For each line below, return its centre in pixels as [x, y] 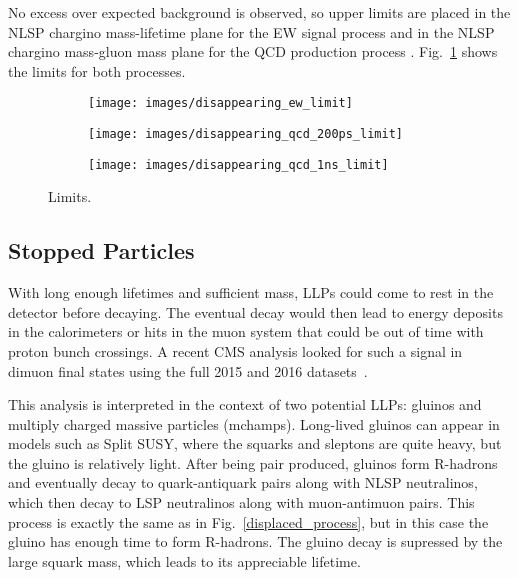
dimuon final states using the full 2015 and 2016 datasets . [188, 370]
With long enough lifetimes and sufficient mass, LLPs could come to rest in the [251, 292]
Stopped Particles [101, 250]
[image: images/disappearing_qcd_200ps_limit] [245, 134]
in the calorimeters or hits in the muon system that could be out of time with [246, 331]
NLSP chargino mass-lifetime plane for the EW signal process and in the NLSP [251, 31]
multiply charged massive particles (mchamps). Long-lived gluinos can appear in [254, 423]
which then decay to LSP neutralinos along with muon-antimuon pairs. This [241, 502]
